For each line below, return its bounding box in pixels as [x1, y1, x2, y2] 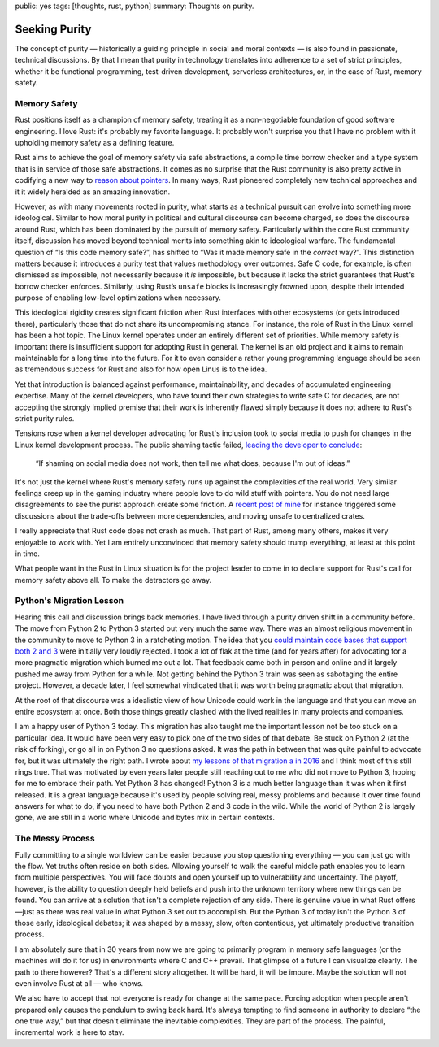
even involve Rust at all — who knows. [15, 978, 144, 988]
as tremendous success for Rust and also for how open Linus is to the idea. [15, 364, 267, 374]
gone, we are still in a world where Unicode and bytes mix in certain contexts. [15, 813, 276, 823]
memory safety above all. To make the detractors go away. [15, 575, 211, 584]
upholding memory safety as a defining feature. [15, 138, 175, 147]
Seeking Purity [15, 22, 92, 36]
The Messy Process [15, 833, 95, 845]
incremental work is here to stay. [15, 1027, 125, 1037]
